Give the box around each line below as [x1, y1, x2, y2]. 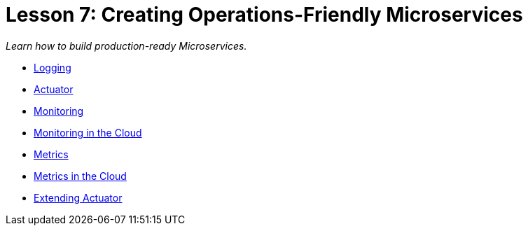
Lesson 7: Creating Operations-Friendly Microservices [6, 3, 523, 27]
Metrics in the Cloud [34, 169, 127, 182]
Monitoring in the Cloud [34, 126, 142, 139]
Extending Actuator [34, 191, 123, 204]
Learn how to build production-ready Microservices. [6, 39, 247, 52]
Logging [34, 61, 71, 73]
